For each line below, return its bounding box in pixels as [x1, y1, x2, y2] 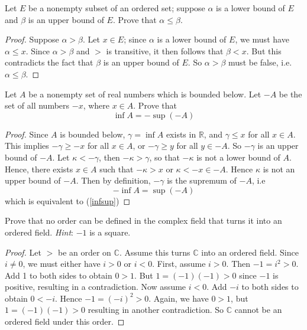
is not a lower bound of [196, 151, 280, 163]
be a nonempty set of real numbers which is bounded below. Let [28, 87, 261, 100]
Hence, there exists [5, 162, 73, 175]
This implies [5, 139, 49, 152]
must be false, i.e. [228, 56, 292, 68]
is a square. [89, 226, 131, 238]
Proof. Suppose [5, 33, 59, 45]
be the [279, 87, 302, 100]
